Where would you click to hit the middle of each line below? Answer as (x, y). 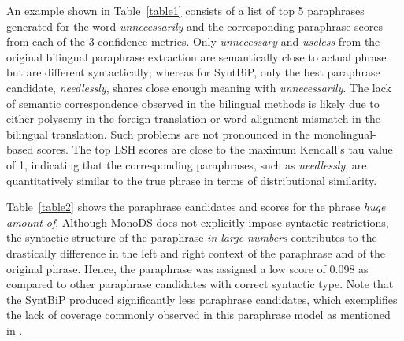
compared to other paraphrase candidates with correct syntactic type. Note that (200, 284)
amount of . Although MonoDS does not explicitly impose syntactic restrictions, (198, 222)
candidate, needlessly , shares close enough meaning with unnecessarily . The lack (199, 87)
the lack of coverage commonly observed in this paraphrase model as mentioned (198, 315)
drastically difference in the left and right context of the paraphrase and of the (196, 252)
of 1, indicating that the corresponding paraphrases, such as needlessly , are (187, 164)
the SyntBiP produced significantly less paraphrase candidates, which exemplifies (202, 299)
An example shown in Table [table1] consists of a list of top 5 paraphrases (185, 10)
